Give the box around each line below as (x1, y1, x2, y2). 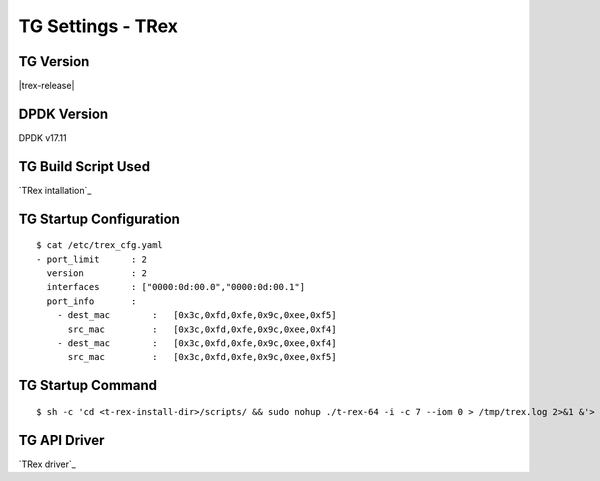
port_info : (46, 295, 137, 307)
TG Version (18, 53, 90, 70)
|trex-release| (18, 80, 75, 92)
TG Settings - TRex (18, 15, 179, 37)
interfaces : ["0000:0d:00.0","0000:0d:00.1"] (46, 281, 305, 293)
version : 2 (46, 268, 148, 279)
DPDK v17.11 (18, 131, 67, 144)
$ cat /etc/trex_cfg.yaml (36, 240, 164, 251)
